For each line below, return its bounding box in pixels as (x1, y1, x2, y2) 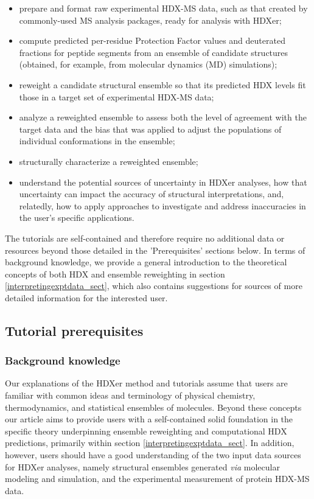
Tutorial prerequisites (5, 321, 144, 340)
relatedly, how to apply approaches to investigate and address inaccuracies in (19, 199, 306, 212)
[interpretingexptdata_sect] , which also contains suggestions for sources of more (5, 279, 302, 292)
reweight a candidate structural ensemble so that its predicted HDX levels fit (19, 78, 306, 91)
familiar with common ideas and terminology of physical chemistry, (5, 389, 256, 402)
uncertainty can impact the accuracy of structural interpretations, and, (19, 187, 284, 200)
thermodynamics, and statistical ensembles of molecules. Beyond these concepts (5, 400, 302, 413)
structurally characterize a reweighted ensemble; (19, 155, 198, 167)
